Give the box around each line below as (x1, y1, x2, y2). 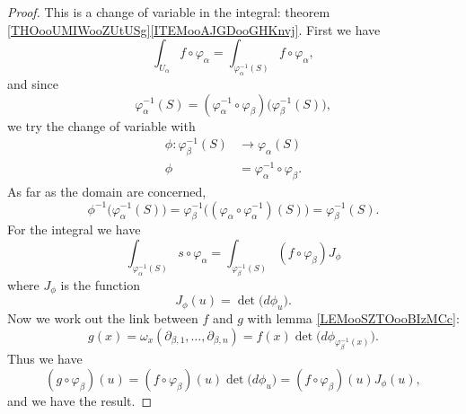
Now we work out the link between (7, 308, 198, 327)
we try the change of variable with (7, 116, 196, 135)
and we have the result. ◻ (7, 391, 153, 410)
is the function (60, 275, 140, 294)
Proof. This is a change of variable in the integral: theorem (7, 3, 330, 21)
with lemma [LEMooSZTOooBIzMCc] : (247, 308, 460, 327)
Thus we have (7, 349, 83, 368)
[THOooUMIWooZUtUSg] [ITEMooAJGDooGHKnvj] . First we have (7, 20, 381, 39)
